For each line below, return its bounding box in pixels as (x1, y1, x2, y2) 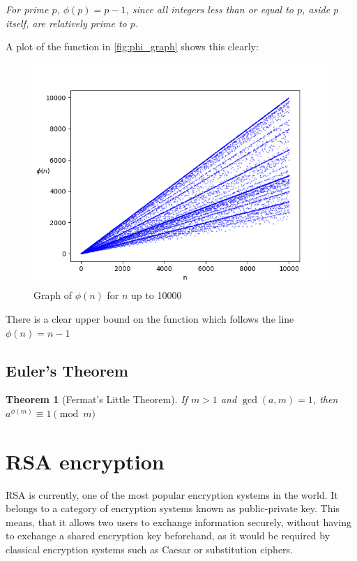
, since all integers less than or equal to (126, 2, 294, 16)
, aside (302, 2, 331, 16)
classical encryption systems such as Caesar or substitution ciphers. (6, 542, 294, 557)
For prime (6, 2, 49, 16)
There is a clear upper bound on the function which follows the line (6, 311, 294, 326)
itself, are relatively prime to (6, 15, 127, 30)
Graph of (33, 288, 72, 303)
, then (312, 392, 338, 407)
